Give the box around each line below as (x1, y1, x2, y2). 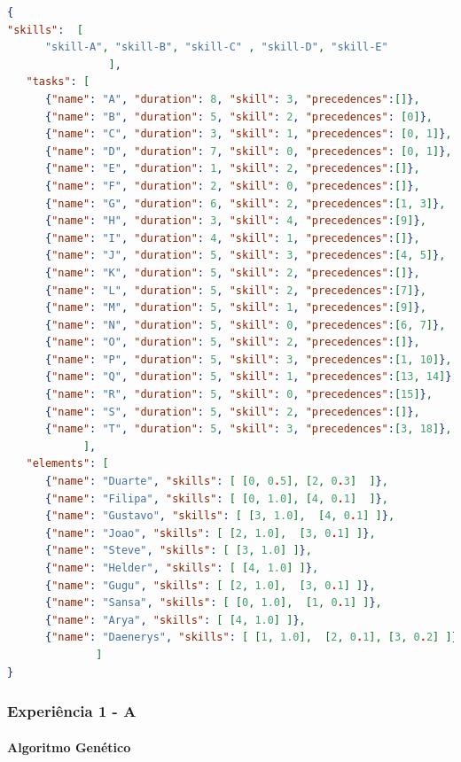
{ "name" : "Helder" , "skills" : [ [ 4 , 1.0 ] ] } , (44, 562, 319, 574)
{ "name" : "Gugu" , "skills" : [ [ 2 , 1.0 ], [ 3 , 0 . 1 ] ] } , (44, 579, 376, 592)
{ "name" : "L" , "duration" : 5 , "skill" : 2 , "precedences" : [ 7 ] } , (44, 284, 426, 297)
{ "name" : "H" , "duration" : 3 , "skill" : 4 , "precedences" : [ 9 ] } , (44, 214, 426, 228)
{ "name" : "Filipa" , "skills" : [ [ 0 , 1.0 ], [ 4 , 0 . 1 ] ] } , (44, 492, 388, 505)
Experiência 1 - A (7, 700, 137, 722)
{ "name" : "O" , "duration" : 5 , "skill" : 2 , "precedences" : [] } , (44, 336, 420, 349)
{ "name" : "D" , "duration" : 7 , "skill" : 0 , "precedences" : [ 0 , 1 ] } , (44, 144, 452, 158)
